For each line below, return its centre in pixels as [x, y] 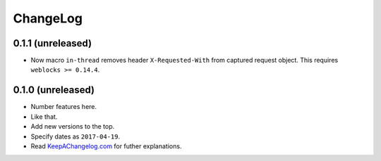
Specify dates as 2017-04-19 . [75, 136]
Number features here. [64, 107]
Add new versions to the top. [73, 127]
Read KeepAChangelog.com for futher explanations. [106, 146]
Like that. [44, 117]
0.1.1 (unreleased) [52, 43]
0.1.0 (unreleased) [54, 90]
